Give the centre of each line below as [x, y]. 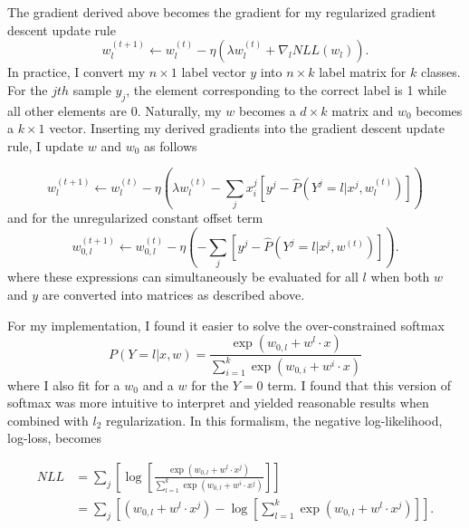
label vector [214, 72]
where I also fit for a [64, 384]
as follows [171, 145]
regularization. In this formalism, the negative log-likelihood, [274, 420]
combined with [48, 420]
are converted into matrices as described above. [173, 294]
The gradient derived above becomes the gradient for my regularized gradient [222, 12]
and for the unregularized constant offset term [135, 218]
